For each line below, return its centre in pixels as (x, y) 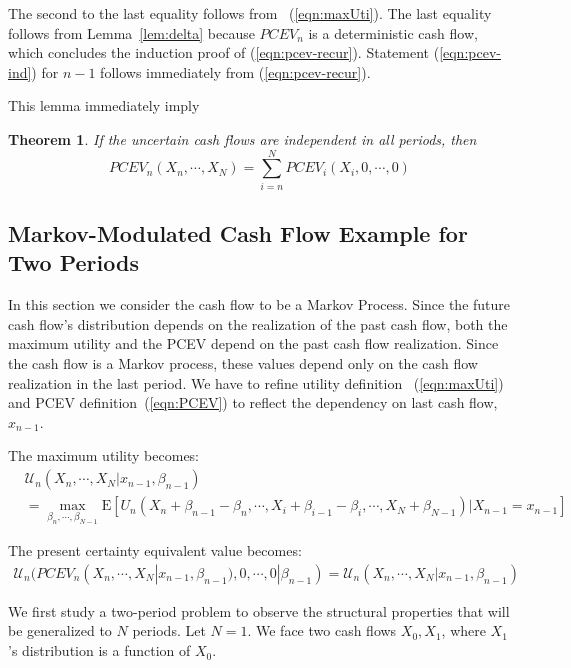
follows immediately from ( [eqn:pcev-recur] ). (235, 71)
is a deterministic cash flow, (393, 32)
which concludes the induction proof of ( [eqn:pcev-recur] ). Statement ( (224, 52)
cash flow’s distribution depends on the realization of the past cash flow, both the (258, 323)
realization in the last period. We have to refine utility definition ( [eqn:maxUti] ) (256, 382)
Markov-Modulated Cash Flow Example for (238, 233)
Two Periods (73, 262)
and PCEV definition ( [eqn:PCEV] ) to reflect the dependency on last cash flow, (253, 402)
